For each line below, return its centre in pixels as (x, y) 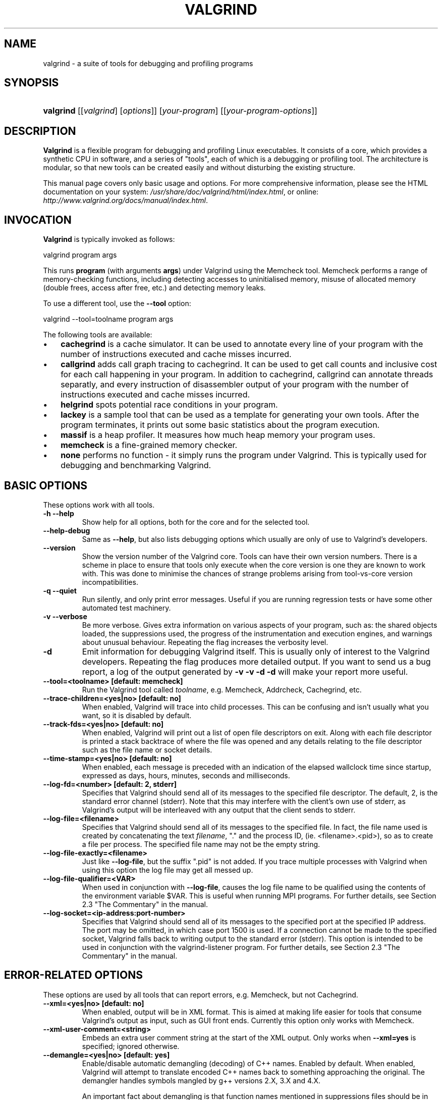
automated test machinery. (126, 608)
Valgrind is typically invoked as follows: (109, 239)
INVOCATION (38, 220)
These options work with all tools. (99, 505)
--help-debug (67, 530)
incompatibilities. (110, 582)
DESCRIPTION (40, 131)
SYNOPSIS (32, 83)
